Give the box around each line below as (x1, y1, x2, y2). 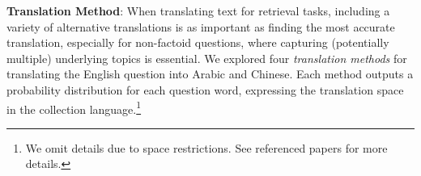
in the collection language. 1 (6, 98, 142, 117)
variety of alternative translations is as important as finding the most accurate (6, 18, 395, 35)
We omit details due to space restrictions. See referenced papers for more (25, 139, 388, 156)
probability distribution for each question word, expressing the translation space (6, 81, 404, 98)
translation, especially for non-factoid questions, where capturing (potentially (6, 34, 389, 51)
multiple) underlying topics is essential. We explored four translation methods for (6, 49, 407, 66)
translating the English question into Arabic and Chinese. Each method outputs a (6, 65, 414, 82)
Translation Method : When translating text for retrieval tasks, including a (6, 2, 390, 19)
